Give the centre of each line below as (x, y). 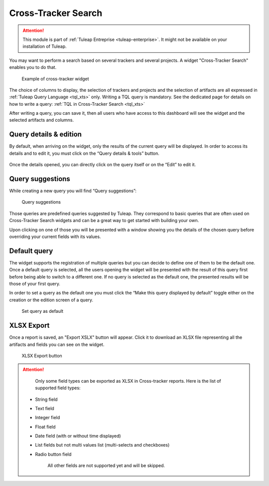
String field (46, 399)
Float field (45, 427)
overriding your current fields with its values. (55, 237)
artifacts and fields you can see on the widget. (57, 344)
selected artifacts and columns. (42, 120)
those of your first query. (35, 284)
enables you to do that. (33, 67)
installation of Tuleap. (45, 46)
